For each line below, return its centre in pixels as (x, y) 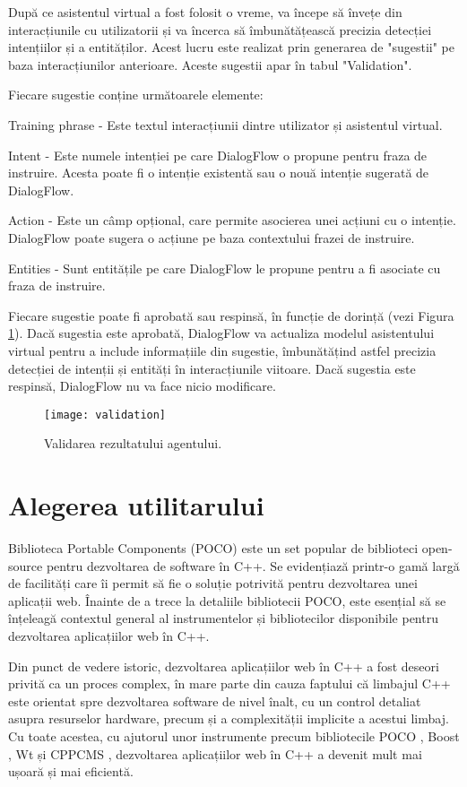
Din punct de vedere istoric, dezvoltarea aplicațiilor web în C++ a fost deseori (224, 666)
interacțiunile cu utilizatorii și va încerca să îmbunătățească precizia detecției (220, 29)
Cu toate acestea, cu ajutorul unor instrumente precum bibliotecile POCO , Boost (234, 736)
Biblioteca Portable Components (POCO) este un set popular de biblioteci (213, 548)
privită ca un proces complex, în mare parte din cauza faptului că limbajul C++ (229, 683)
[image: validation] (105, 415)
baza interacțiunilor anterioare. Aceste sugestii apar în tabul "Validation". (210, 64)
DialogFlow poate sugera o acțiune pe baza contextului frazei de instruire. (212, 237)
